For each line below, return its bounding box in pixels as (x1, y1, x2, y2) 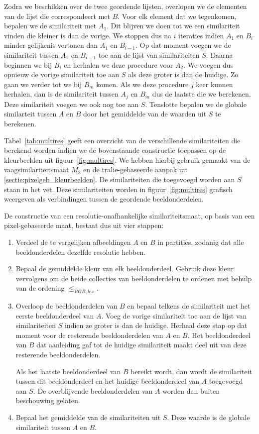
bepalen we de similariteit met (4, 20, 97, 31)
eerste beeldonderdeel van (15, 310, 94, 321)
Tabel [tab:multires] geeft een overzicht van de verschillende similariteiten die (4, 135, 241, 145)
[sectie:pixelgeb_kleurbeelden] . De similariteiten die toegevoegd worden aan (4, 174, 235, 184)
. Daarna (206, 49, 233, 60)
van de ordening (15, 283, 65, 293)
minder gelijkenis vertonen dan (4, 40, 98, 50)
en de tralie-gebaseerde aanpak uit (83, 164, 188, 175)
